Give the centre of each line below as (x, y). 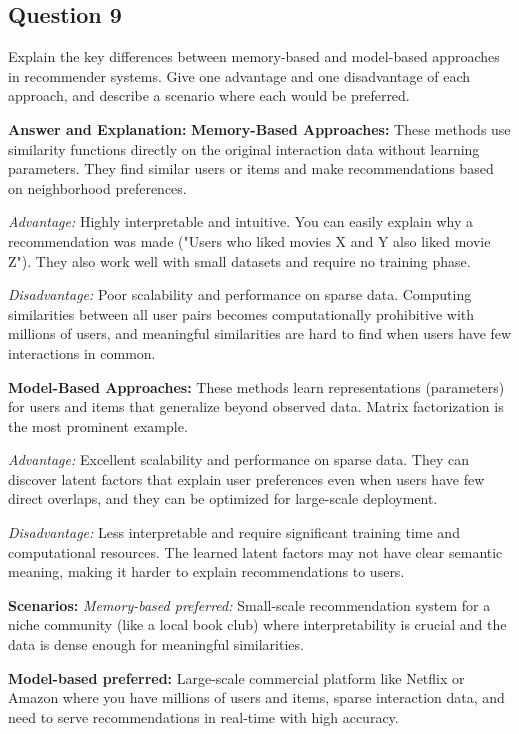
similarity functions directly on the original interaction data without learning (244, 148)
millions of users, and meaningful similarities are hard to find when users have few (260, 333)
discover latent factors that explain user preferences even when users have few (246, 478)
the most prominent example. (98, 425)
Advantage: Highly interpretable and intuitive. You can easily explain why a (240, 221)
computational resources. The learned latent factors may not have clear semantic (255, 551)
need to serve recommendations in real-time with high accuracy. (203, 716)
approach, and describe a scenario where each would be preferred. (209, 95)
